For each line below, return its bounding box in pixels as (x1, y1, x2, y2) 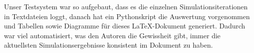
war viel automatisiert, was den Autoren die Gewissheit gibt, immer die (4, 30, 221, 40)
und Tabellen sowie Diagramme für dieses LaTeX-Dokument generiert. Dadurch (4, 21, 246, 31)
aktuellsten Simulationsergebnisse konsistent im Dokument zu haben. (4, 40, 213, 50)
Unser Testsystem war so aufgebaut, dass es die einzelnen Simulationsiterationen (4, 1, 248, 11)
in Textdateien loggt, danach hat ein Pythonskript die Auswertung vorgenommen (4, 11, 250, 21)
